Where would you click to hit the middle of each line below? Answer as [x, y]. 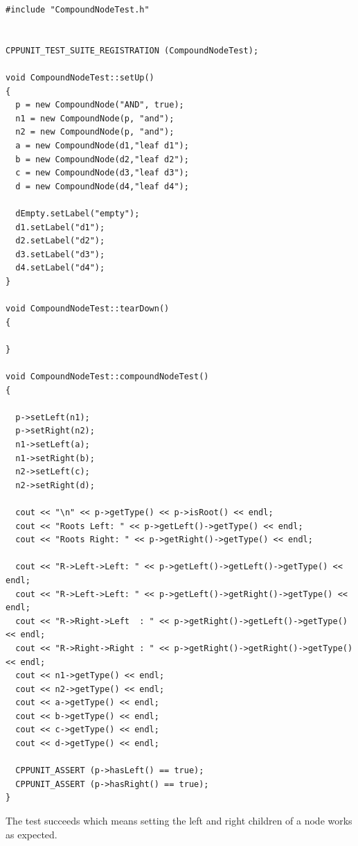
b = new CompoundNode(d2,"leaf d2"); [102, 159]
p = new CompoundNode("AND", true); [100, 105]
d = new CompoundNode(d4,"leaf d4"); [102, 186]
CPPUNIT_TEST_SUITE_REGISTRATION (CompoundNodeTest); [132, 50]
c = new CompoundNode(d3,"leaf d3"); [102, 173]
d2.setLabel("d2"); [60, 241]
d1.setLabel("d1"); [60, 227]
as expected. [32, 834]
